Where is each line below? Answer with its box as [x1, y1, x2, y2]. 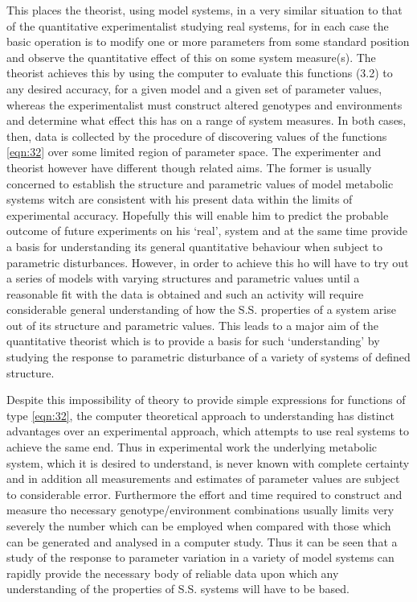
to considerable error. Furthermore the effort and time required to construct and [6, 485, 403, 502]
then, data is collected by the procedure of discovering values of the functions [6, 127, 387, 144]
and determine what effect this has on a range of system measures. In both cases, [6, 112, 407, 129]
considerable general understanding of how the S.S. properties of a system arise [6, 301, 396, 318]
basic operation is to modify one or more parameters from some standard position [6, 33, 410, 50]
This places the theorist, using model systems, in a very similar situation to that [6, 2, 403, 18]
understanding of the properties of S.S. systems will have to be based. [6, 580, 350, 597]
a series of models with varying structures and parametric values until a [6, 270, 360, 287]
